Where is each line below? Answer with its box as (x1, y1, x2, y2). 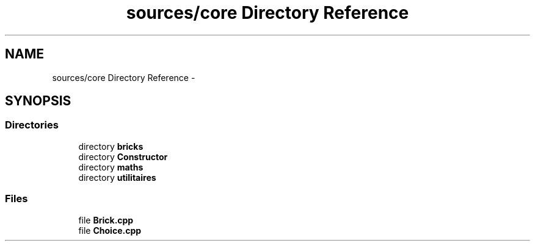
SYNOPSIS (5, 93, 71, 109)
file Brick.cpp (78, 214, 134, 225)
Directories (5, 119, 59, 132)
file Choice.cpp (78, 225, 142, 236)
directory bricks (78, 141, 144, 152)
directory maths (78, 161, 144, 172)
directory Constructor (78, 151, 168, 162)
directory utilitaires (78, 172, 156, 183)
